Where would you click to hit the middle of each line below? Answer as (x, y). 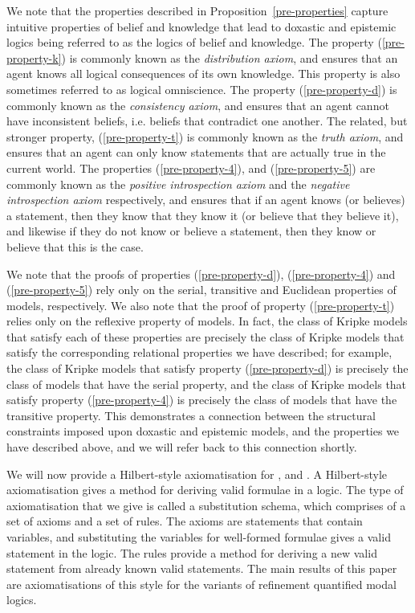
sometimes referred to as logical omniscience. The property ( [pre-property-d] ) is (202, 89)
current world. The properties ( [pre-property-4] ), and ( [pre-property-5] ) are (191, 168)
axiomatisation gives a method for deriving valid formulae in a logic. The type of (205, 490)
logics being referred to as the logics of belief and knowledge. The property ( (194, 42)
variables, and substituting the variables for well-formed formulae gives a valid (199, 537)
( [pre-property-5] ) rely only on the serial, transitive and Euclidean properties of (201, 290)
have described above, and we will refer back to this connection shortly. (182, 447)
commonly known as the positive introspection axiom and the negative (178, 184)
